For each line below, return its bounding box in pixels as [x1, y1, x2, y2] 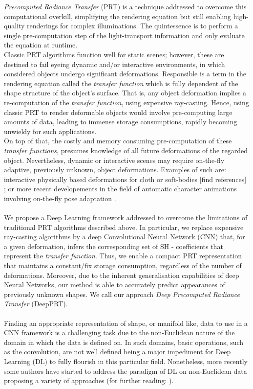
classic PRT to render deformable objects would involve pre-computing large [4, 107, 232, 117]
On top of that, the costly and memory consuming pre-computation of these [4, 136, 232, 146]
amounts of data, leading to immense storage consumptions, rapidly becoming [4, 116, 237, 127]
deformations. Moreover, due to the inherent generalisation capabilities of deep [4, 270, 239, 280]
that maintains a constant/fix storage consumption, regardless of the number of [4, 260, 242, 271]
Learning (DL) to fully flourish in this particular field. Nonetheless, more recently [4, 356, 248, 366]
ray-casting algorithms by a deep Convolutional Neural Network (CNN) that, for [4, 231, 245, 242]
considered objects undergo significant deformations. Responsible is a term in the [4, 69, 246, 79]
